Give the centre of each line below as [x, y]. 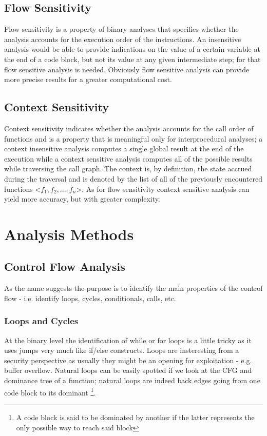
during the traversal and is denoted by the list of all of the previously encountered [133, 178]
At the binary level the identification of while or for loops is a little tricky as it [128, 340]
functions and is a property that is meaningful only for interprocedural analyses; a [133, 138]
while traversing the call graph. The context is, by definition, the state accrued [128, 169]
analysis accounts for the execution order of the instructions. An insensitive [123, 39]
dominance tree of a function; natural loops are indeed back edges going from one [132, 380]
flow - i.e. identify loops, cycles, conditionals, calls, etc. [90, 298]
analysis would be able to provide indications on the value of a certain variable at [132, 49]
